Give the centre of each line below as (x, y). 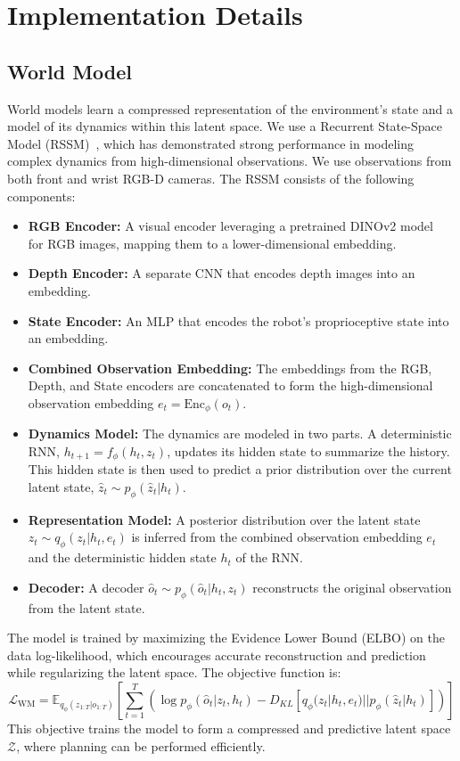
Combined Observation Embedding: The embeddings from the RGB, (230, 368)
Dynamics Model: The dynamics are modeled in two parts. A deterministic (240, 434)
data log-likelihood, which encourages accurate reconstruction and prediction (217, 655)
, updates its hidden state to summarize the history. (308, 450)
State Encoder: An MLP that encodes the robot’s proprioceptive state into (238, 320)
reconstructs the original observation (352, 587)
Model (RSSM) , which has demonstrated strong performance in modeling (211, 143)
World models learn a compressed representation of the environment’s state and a (230, 108)
